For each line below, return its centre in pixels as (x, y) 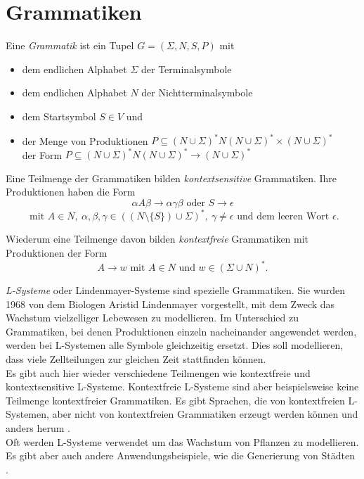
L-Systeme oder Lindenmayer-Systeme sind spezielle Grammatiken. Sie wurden (176, 290)
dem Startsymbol (59, 116)
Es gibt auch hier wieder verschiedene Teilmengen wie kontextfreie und (158, 372)
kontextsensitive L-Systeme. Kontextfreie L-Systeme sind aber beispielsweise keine (182, 387)
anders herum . (38, 428)
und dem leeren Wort (283, 217)
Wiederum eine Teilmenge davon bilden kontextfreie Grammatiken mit (157, 239)
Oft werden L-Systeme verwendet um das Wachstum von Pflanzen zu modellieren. (182, 441)
